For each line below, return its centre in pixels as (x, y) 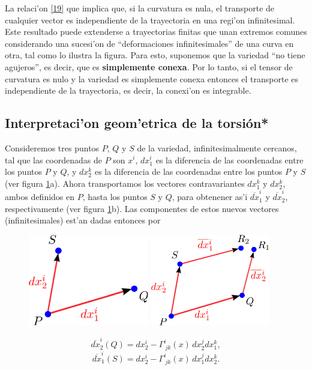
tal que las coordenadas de (53, 159)
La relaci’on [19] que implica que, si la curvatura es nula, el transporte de (140, 8)
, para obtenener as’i (210, 197)
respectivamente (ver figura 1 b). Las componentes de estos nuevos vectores (142, 208)
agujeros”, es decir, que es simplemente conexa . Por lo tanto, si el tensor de (149, 66)
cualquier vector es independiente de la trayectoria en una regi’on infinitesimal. (150, 20)
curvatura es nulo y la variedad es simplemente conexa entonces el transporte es (152, 78)
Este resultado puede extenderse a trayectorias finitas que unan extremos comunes (156, 32)
